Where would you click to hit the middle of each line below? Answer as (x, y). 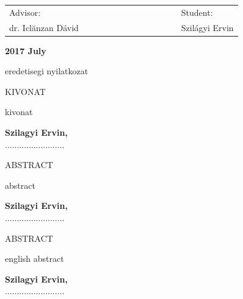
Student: (197, 12)
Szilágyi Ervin (207, 27)
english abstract (34, 259)
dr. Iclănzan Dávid (44, 27)
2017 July (26, 50)
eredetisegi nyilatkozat (47, 71)
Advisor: (25, 12)
